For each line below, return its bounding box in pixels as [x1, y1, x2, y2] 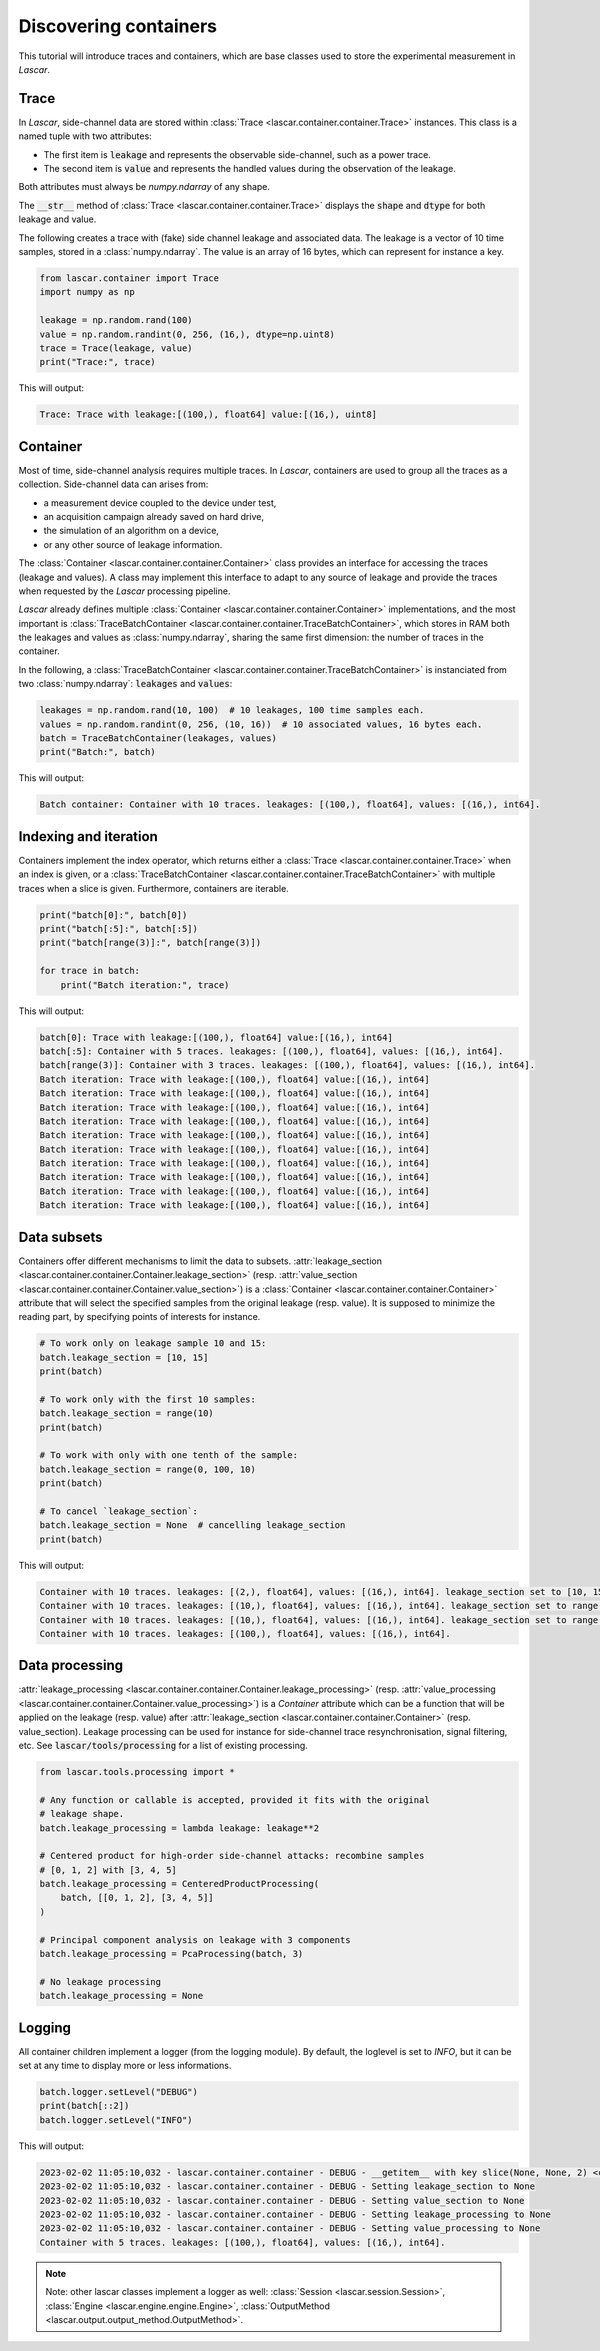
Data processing [18, 1657, 124, 1674]
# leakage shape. [39, 1808, 125, 1820]
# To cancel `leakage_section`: [39, 1505, 199, 1517]
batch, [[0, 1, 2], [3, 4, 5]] [60, 1892, 214, 1904]
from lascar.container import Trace [39, 272, 220, 284]
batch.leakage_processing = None [39, 1990, 204, 2002]
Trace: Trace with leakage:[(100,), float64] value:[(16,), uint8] [39, 409, 378, 420]
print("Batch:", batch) [39, 746, 157, 758]
